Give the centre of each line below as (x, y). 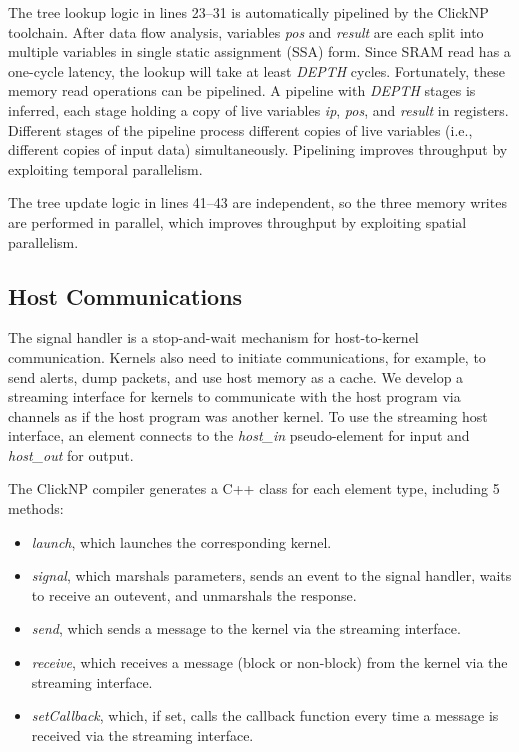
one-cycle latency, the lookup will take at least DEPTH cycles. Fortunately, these (256, 70)
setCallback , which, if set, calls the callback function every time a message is (265, 715)
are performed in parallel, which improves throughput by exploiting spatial (237, 221)
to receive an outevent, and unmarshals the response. (194, 594)
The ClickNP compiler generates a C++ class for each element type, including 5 (254, 488)
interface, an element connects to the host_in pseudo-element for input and (239, 435)
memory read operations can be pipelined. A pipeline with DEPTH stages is (242, 90)
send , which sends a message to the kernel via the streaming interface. (246, 628)
